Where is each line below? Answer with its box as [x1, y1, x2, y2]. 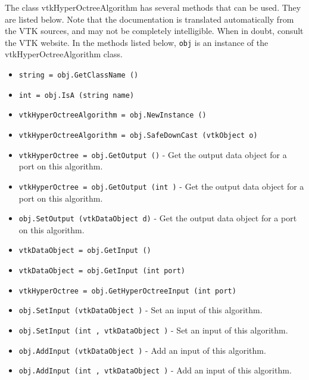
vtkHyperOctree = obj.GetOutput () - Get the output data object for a [18, 148, 287, 160]
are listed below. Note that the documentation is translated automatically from [5, 13, 294, 25]
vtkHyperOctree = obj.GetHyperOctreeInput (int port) [18, 286, 236, 295]
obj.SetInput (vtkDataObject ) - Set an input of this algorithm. [18, 304, 263, 316]
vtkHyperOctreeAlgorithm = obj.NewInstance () [18, 111, 207, 120]
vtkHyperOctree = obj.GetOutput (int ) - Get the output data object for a [18, 180, 304, 192]
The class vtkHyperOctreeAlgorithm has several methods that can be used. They [5, 1, 301, 13]
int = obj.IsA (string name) [18, 91, 135, 100]
